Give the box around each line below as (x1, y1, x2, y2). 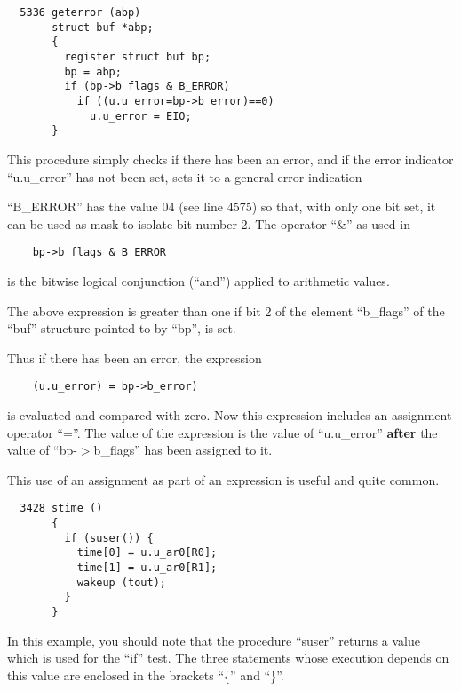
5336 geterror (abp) (20, 6, 141, 19)
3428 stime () (20, 502, 103, 515)
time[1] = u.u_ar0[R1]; (76, 560, 218, 574)
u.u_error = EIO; (90, 109, 192, 123)
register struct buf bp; (64, 50, 211, 63)
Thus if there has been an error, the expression (7, 348, 262, 367)
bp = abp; (64, 65, 122, 78)
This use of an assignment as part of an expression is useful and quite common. (7, 470, 440, 488)
